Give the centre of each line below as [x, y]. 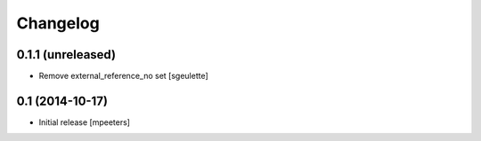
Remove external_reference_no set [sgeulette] [123, 76]
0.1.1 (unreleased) [66, 55]
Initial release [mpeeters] [85, 122]
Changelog [58, 23]
